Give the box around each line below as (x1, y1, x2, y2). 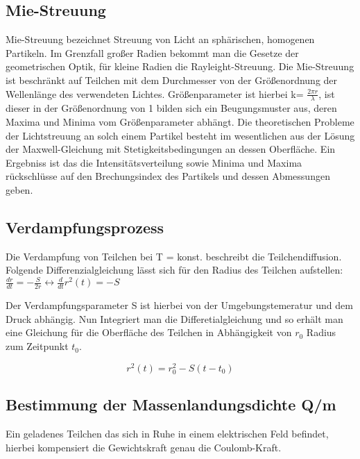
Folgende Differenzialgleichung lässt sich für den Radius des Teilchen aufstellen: (6, 262, 343, 277)
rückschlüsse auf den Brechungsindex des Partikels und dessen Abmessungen (6, 169, 330, 183)
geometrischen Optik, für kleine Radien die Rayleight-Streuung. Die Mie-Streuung (6, 59, 354, 74)
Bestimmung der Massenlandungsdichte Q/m (6, 394, 336, 415)
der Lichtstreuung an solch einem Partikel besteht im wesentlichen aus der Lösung (6, 128, 355, 142)
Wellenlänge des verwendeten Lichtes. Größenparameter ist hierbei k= (6, 86, 304, 101)
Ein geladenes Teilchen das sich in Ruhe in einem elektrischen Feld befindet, (6, 426, 329, 441)
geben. (6, 182, 33, 197)
